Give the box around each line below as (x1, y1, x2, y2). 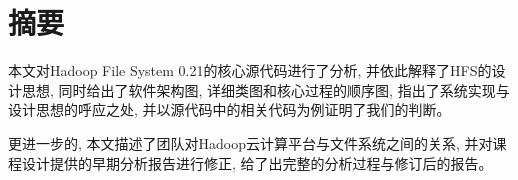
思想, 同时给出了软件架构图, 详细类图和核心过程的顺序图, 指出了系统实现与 (21, 79, 510, 100)
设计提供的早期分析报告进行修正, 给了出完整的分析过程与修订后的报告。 (21, 152, 493, 173)
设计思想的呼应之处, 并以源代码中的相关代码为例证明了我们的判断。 (8, 99, 451, 120)
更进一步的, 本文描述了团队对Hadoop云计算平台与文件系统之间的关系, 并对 (8, 132, 493, 153)
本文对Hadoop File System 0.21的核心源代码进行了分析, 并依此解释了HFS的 (8, 60, 492, 81)
